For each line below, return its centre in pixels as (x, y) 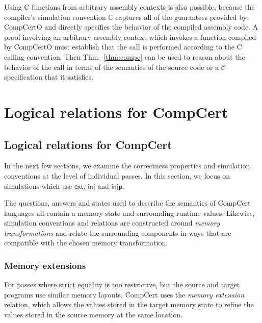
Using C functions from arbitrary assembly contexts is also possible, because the (129, 7)
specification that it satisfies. (49, 77)
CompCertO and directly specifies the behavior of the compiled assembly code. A (131, 27)
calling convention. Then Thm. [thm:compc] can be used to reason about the (125, 56)
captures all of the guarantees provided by (181, 17)
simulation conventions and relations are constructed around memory (112, 223)
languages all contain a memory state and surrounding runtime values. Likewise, (129, 213)
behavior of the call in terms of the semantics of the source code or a (112, 67)
